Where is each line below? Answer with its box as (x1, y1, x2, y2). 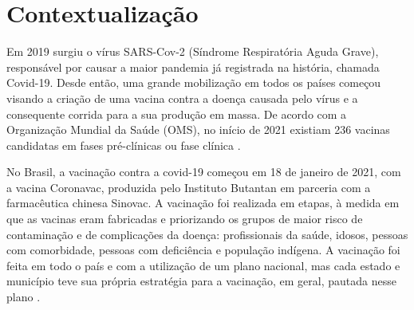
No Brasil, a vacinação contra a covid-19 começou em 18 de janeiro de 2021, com (6, 163, 401, 180)
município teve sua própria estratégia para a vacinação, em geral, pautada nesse (6, 273, 396, 289)
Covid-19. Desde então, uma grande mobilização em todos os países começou (6, 74, 381, 91)
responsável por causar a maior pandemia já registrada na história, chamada (6, 58, 380, 75)
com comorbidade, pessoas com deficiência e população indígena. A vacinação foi (6, 241, 400, 258)
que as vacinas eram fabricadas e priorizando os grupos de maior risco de (6, 210, 363, 227)
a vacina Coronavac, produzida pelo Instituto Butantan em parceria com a (6, 179, 371, 195)
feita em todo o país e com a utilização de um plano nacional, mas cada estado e (6, 257, 400, 273)
